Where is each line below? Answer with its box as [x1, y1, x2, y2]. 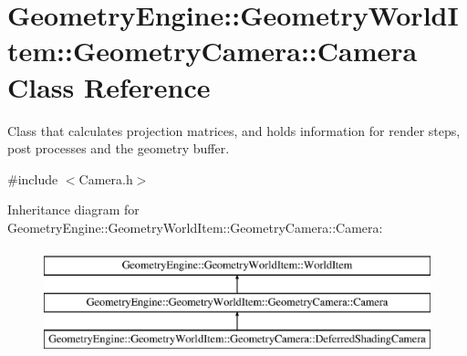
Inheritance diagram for [7, 200, 140, 219]
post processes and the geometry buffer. [7, 139, 230, 158]
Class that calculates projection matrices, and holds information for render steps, [7, 120, 461, 140]
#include [7, 169, 58, 188]
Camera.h [78, 169, 133, 188]
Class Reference [7, 68, 211, 105]
